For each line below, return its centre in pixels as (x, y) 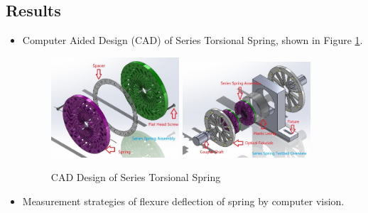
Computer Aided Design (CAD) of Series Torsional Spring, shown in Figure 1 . (193, 40)
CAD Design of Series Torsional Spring (136, 177)
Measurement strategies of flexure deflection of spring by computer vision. (183, 201)
